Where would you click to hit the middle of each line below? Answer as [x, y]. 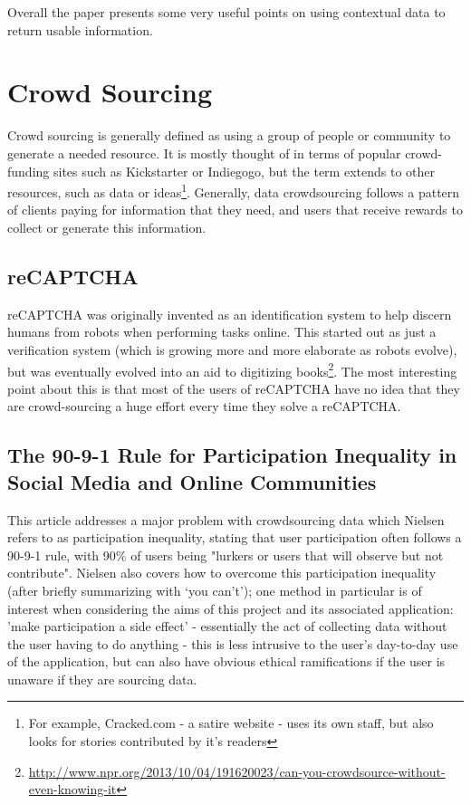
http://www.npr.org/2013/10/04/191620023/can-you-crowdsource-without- [237, 771]
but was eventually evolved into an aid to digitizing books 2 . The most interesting [232, 369]
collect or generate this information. [107, 227]
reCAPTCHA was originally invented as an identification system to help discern [230, 314]
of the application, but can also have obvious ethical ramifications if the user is [226, 661]
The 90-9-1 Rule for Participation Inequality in [232, 455]
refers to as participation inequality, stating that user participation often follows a [235, 537]
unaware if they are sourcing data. [102, 679]
